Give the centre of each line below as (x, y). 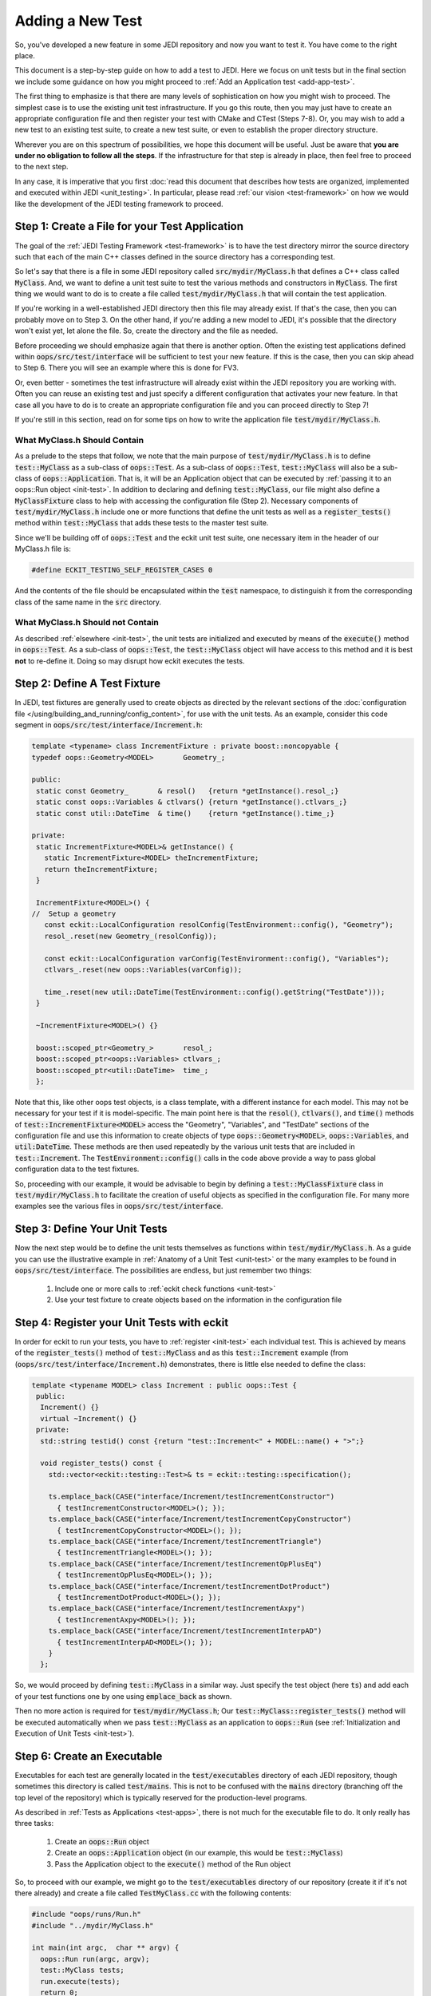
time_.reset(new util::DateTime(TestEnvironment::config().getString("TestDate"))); (215, 992)
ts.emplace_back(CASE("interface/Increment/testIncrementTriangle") (185, 1542)
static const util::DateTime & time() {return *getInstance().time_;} (186, 813)
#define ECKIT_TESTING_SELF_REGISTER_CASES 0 (122, 570)
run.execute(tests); (80, 1981)
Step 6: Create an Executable (89, 1756)
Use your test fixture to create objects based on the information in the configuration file (198, 1299)
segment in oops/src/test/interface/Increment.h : (109, 725)
